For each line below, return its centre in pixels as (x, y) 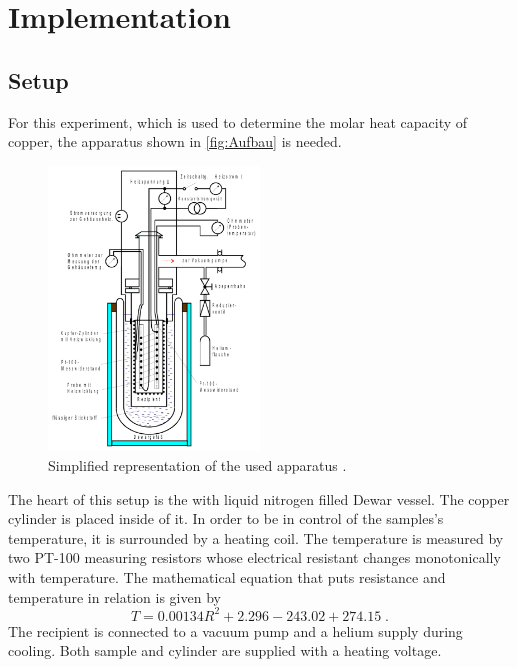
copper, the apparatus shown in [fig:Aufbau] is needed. (175, 141)
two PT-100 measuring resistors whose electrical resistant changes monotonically (254, 557)
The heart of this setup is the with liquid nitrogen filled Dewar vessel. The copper (259, 498)
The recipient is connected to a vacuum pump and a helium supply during (235, 630)
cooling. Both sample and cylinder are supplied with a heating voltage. (225, 650)
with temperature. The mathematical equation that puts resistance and (227, 576)
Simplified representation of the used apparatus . (197, 465)
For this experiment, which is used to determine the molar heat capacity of (238, 121)
